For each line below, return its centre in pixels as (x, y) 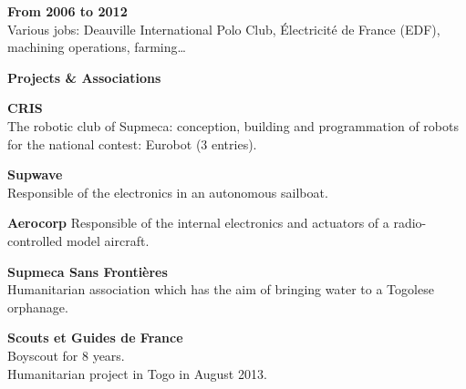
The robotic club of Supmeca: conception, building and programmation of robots (233, 125)
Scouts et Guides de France (95, 338)
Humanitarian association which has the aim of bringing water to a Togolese (221, 289)
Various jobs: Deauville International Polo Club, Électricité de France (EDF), (224, 29)
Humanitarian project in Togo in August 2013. (137, 373)
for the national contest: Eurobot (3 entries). (132, 143)
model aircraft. (108, 240)
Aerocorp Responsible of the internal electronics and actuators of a (198, 223)
